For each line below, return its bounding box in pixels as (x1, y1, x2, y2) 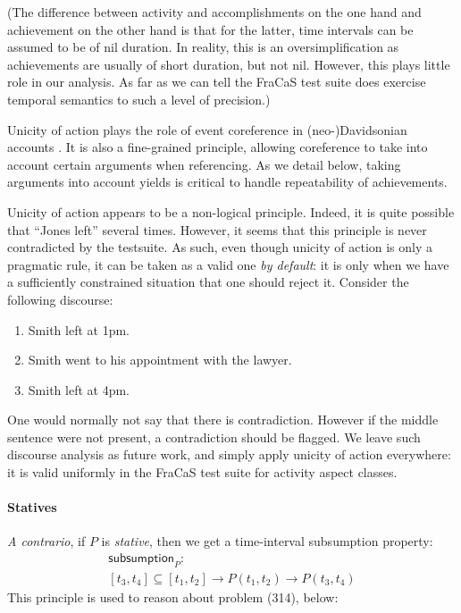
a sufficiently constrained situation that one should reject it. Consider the (7, 273, 409, 291)
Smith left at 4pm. (28, 380, 130, 399)
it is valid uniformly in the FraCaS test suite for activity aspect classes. (7, 463, 398, 482)
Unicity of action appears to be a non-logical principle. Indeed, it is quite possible (7, 202, 455, 221)
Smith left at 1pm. (28, 320, 130, 339)
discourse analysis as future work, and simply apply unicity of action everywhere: (7, 445, 451, 464)
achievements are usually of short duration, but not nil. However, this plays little (7, 55, 450, 73)
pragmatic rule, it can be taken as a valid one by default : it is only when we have (7, 255, 449, 273)
